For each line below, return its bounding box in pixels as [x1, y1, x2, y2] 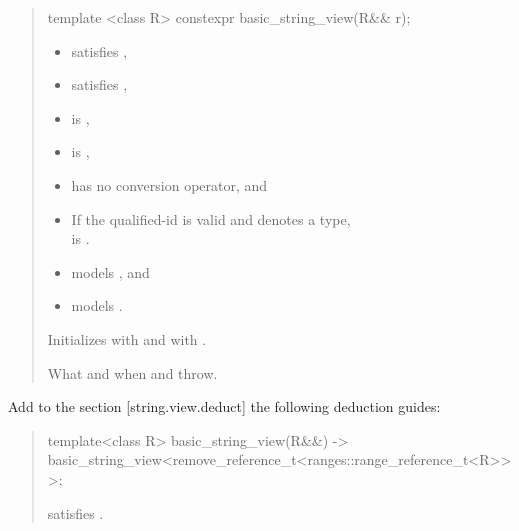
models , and [71, 261, 150, 282]
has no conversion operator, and [71, 174, 268, 195]
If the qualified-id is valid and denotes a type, [71, 208, 351, 229]
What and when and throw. [47, 362, 218, 383]
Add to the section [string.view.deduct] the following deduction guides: [8, 396, 441, 417]
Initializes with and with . [47, 328, 207, 349]
